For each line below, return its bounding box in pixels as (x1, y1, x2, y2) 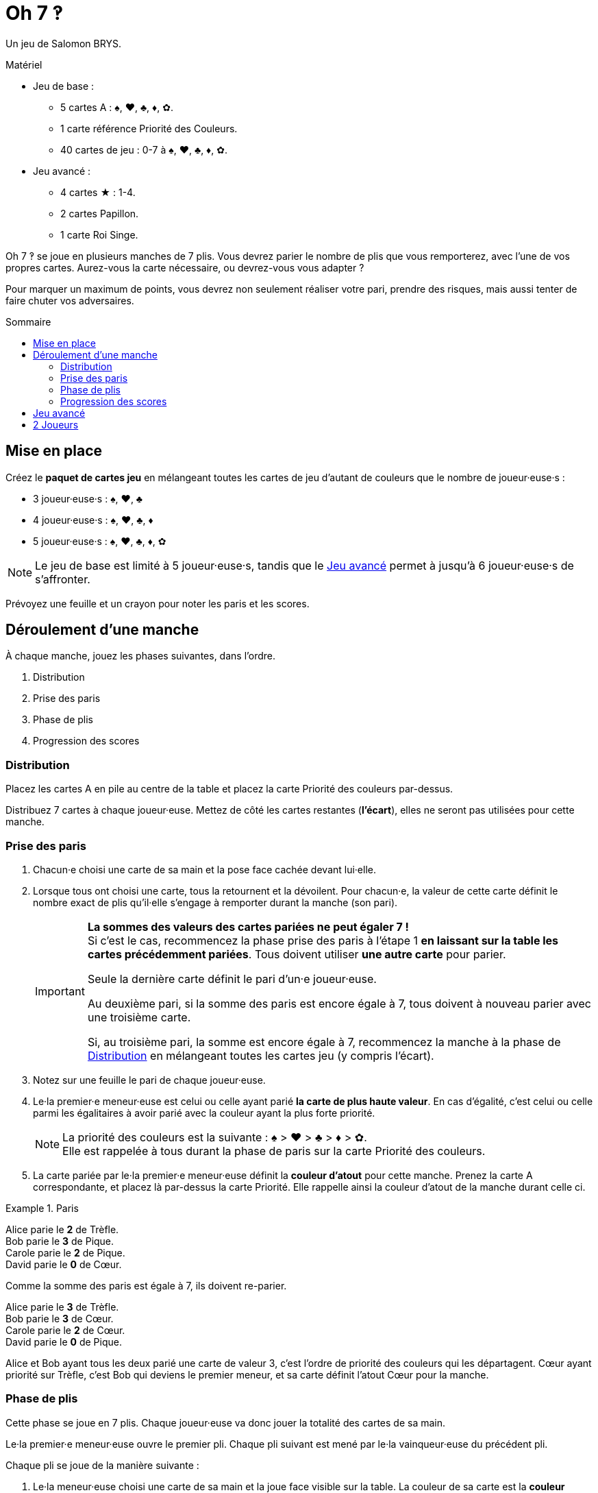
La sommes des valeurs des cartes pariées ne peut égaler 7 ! (87, 919, 409, 934)
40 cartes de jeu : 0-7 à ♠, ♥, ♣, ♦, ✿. (60, 143, 227, 156)
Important (35, 984, 85, 998)
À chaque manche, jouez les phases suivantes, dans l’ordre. (5, 650, 276, 662)
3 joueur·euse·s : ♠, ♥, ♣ (33, 492, 143, 505)
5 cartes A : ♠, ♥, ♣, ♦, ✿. (60, 101, 173, 113)
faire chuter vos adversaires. (5, 294, 134, 306)
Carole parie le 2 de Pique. (5, 1246, 125, 1259)
